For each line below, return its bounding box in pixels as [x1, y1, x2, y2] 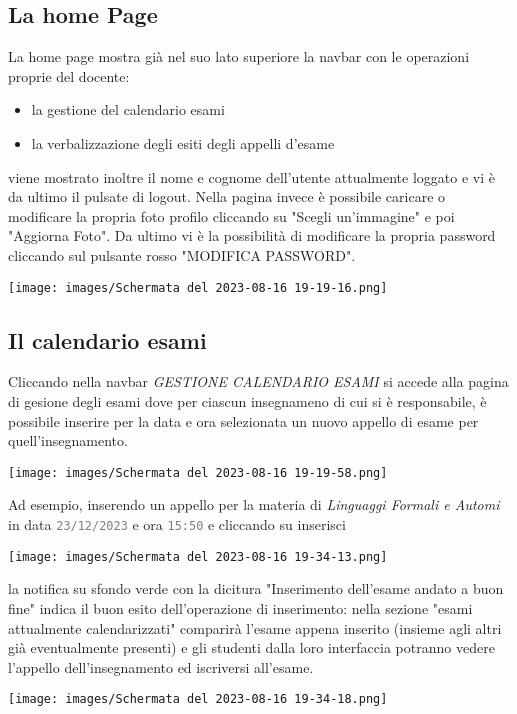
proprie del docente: [8, 65, 130, 86]
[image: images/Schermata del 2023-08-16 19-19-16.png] [8, 280, 388, 295]
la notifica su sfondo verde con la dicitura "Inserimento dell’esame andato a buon [8, 578, 504, 599]
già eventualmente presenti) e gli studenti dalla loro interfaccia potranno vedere [8, 637, 495, 658]
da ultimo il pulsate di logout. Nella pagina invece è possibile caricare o [8, 186, 446, 207]
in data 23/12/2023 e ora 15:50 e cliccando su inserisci [8, 514, 346, 535]
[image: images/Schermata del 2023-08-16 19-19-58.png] [8, 465, 388, 480]
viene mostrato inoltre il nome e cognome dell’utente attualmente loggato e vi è [8, 166, 495, 187]
